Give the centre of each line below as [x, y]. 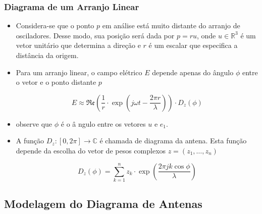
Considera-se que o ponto [55, 25]
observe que [34, 123]
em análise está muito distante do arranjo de [171, 25]
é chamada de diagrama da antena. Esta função [173, 141]
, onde [206, 35]
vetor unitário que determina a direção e [78, 45]
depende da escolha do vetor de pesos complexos [91, 150]
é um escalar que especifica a [193, 45]
